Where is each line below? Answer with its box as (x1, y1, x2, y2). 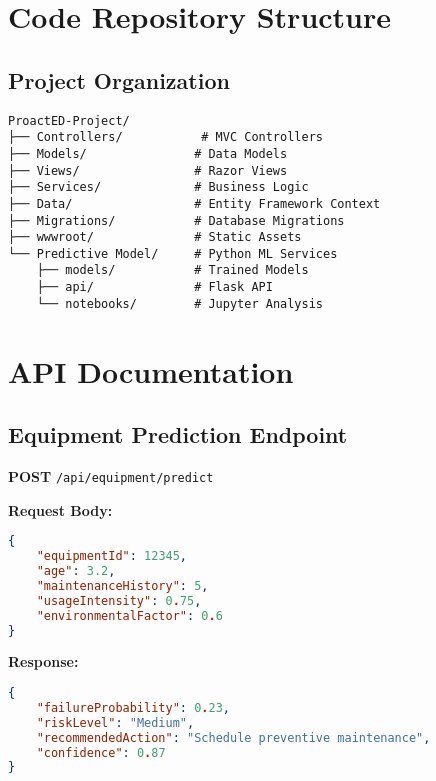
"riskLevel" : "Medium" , (36, 715, 195, 730)
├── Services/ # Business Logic (8, 180, 309, 195)
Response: (8, 651, 79, 672)
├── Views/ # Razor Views (8, 163, 288, 178)
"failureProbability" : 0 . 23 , (36, 700, 231, 715)
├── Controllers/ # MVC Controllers (8, 130, 323, 145)
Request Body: (8, 499, 113, 520)
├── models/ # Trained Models (36, 263, 309, 278)
